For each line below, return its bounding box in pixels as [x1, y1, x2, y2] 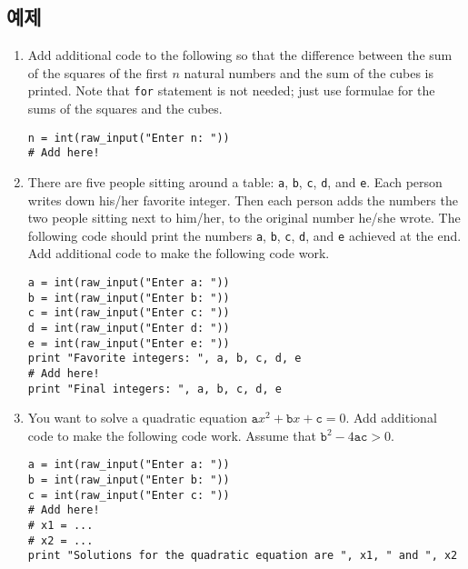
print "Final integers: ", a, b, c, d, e [27, 382, 282, 395]
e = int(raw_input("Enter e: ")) [27, 336, 230, 350]
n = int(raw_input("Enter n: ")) [27, 131, 230, 145]
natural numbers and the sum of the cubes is [184, 63, 433, 82]
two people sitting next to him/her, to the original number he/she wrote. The [27, 208, 461, 227]
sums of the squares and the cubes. [27, 99, 223, 118]
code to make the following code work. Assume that [27, 425, 316, 444]
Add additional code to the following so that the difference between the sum [27, 45, 453, 65]
